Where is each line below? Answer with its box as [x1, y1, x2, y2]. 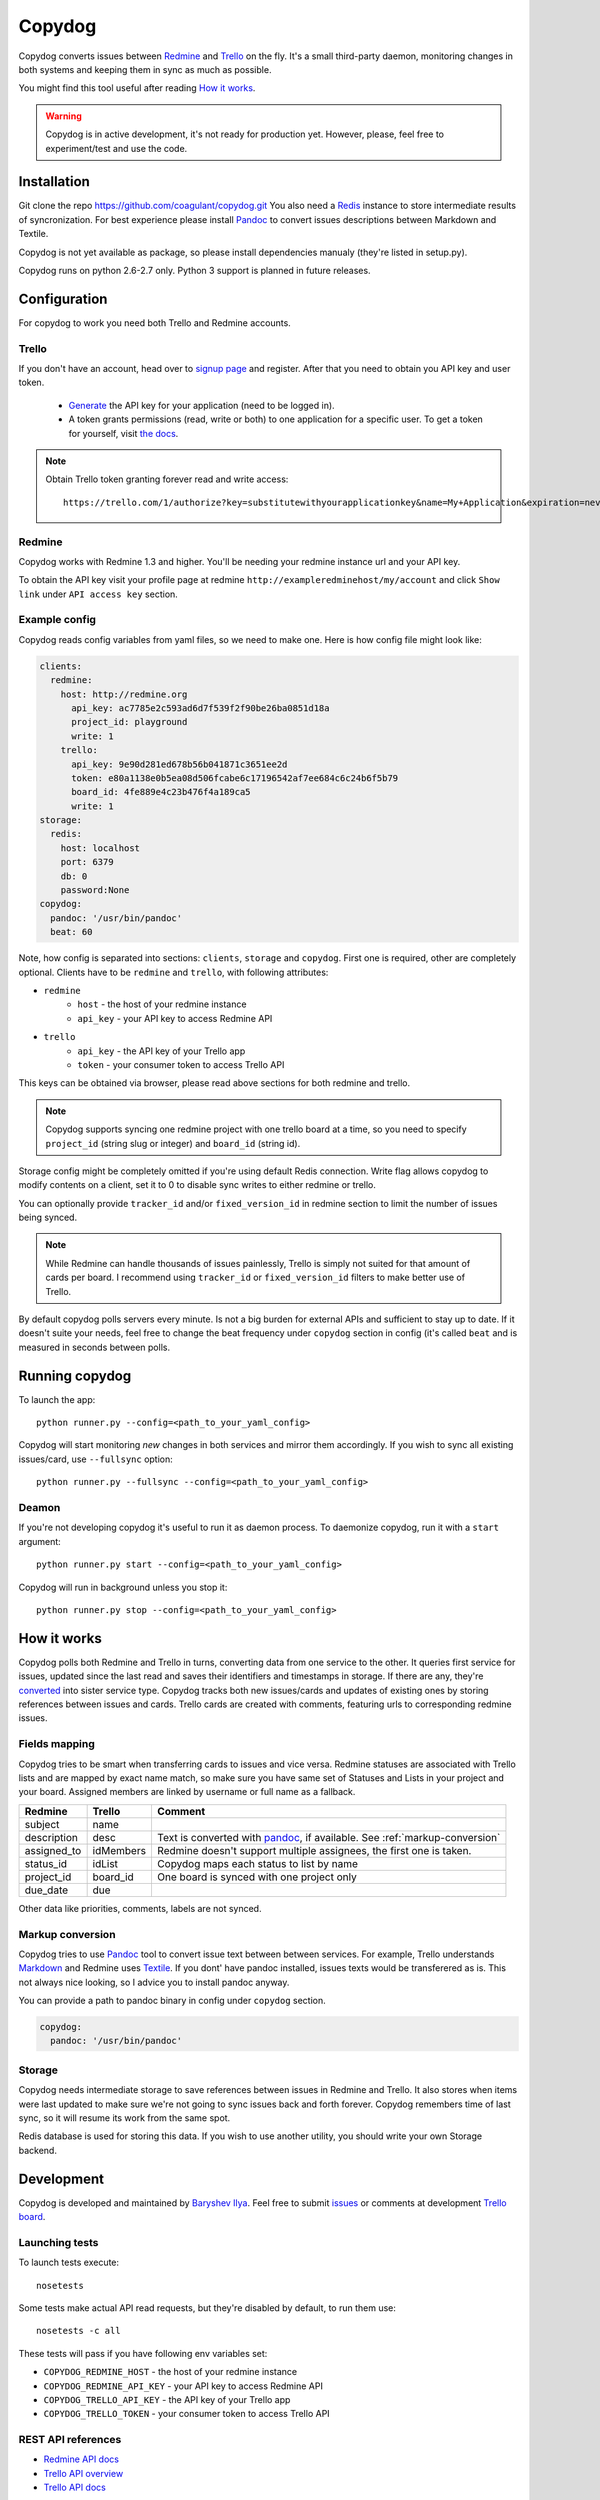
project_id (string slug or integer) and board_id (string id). [45, 1137, 301, 1149]
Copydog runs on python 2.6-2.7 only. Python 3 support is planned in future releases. [18, 264, 371, 276]
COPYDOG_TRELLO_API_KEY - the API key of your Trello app [43, 2393, 291, 2405]
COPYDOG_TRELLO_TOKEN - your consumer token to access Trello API [43, 2408, 330, 2420]
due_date [24, 1883, 69, 1897]
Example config [18, 613, 97, 627]
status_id [24, 1856, 68, 1870]
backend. [18, 2144, 57, 2156]
